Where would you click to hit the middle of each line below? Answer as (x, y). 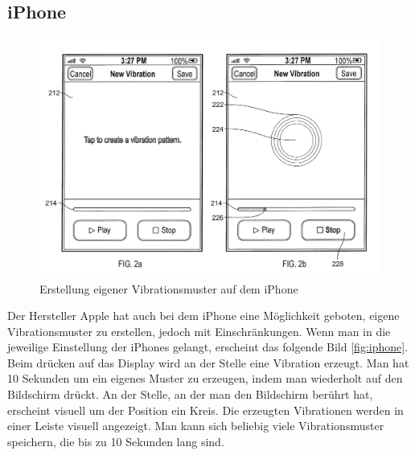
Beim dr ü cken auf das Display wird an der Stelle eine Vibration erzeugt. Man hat (208, 362)
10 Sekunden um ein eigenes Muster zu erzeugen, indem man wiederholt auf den (205, 378)
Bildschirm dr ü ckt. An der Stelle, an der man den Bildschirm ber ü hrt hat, (190, 394)
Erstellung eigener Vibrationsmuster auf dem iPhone (169, 288)
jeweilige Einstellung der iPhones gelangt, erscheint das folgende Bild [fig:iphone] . (208, 347)
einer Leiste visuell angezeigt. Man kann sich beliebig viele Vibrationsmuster (196, 426)
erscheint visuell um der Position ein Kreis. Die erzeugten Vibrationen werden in (205, 410)
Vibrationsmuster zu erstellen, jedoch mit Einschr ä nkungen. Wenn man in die (199, 331)
